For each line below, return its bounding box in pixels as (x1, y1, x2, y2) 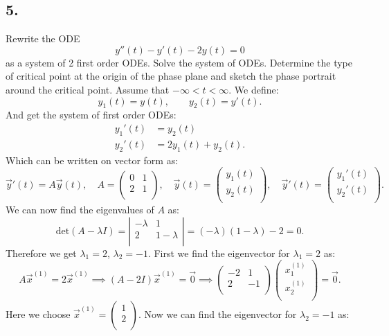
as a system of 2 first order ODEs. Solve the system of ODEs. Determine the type (6, 55, 353, 69)
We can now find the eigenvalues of (6, 202, 154, 216)
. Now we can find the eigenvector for (138, 306, 297, 321)
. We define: (228, 82, 279, 96)
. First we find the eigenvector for (147, 245, 290, 260)
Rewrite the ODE (6, 31, 80, 46)
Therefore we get (6, 245, 77, 260)
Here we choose (6, 306, 71, 321)
